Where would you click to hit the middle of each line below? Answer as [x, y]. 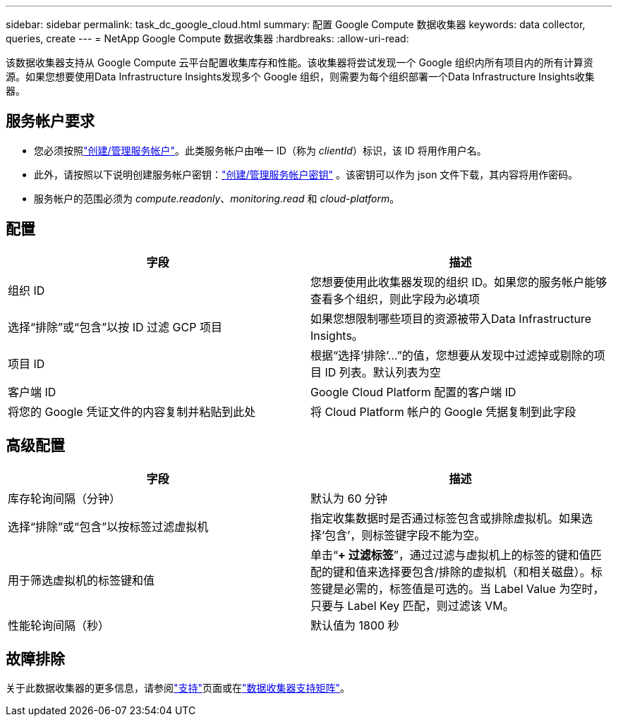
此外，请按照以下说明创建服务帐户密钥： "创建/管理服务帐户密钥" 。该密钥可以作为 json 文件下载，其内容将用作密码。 [306, 174]
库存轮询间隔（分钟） [65, 498]
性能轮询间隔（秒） [59, 625]
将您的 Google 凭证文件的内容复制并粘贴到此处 [132, 411]
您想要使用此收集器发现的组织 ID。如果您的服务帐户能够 [459, 282]
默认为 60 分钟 [349, 498]
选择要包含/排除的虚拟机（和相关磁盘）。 [485, 571]
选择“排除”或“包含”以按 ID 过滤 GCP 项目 [115, 327]
